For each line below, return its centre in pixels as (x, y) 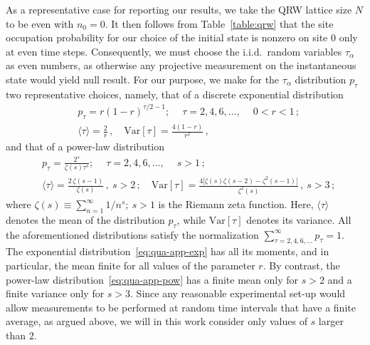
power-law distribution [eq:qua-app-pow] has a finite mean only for (152, 279)
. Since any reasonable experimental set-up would (238, 293)
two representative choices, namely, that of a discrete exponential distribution (175, 94)
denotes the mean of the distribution (85, 219)
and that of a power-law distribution (85, 146)
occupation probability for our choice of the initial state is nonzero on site (167, 37)
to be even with (40, 23)
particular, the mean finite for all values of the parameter (131, 266)
